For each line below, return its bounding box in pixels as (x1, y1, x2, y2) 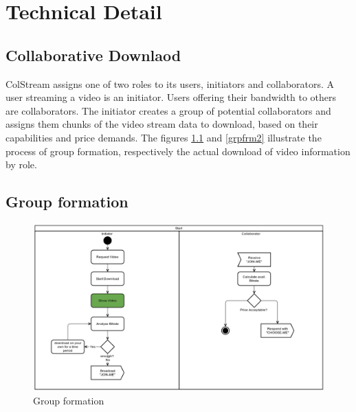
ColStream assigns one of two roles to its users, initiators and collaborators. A (5, 76, 335, 91)
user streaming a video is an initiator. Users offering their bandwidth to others (5, 90, 337, 104)
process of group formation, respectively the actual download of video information (5, 144, 351, 158)
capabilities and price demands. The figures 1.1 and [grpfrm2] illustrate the (5, 130, 322, 144)
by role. (5, 157, 37, 172)
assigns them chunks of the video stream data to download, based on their (5, 117, 318, 131)
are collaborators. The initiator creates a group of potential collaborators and (5, 103, 331, 117)
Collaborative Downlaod (5, 44, 181, 65)
